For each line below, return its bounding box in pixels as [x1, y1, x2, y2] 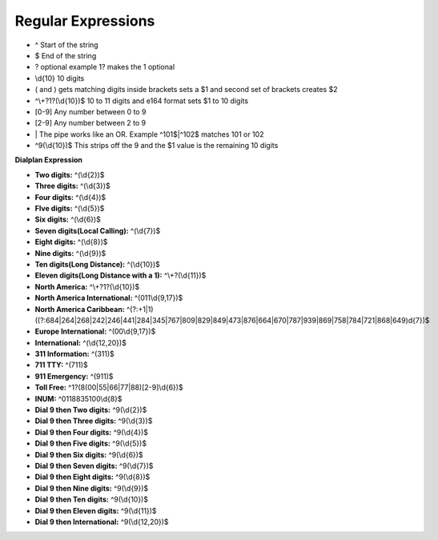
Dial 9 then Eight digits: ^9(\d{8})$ [34, 472, 151, 482]
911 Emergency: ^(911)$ [34, 371, 114, 381]
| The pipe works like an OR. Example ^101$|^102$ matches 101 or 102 [34, 129, 264, 139]
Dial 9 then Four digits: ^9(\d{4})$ [34, 427, 148, 437]
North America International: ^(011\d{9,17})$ [34, 293, 183, 303]
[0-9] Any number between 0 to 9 [34, 106, 147, 116]
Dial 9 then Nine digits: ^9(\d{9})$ [34, 483, 149, 493]
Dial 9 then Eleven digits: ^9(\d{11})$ [34, 506, 157, 515]
